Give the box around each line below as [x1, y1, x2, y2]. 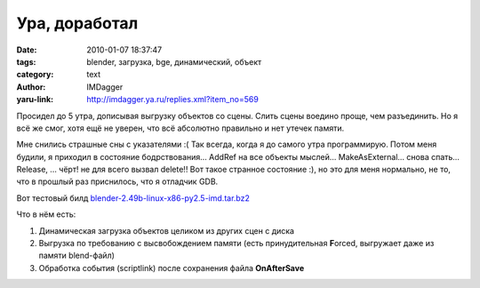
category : [16, 69, 54, 80]
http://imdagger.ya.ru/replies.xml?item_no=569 [86, 94, 260, 105]
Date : [16, 44, 37, 55]
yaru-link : [16, 94, 53, 105]
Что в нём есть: [16, 209, 76, 220]
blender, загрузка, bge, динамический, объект [86, 56, 262, 67]
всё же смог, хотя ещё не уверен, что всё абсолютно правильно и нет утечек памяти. [16, 123, 345, 133]
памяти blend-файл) [38, 250, 116, 261]
